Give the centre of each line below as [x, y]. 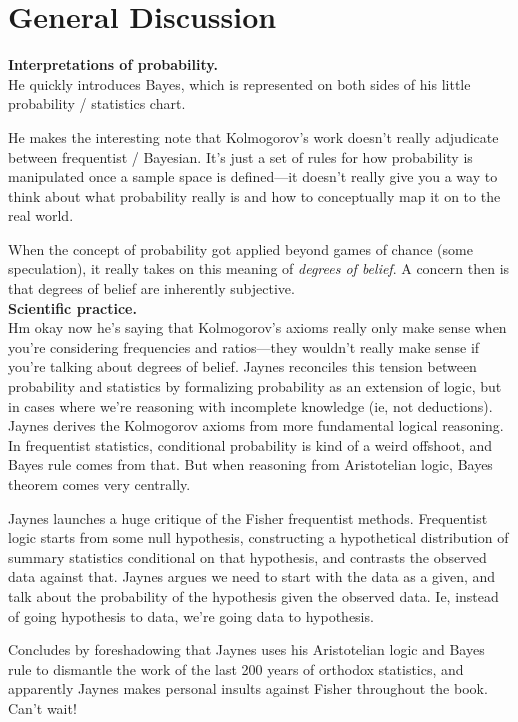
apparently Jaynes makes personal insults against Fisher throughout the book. [248, 688]
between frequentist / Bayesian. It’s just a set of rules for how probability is [240, 156]
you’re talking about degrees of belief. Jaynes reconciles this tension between [242, 366]
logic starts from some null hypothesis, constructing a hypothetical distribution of [258, 537]
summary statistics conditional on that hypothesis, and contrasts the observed [247, 556]
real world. [41, 215]
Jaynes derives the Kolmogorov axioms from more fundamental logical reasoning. [256, 425]
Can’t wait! [42, 707]
